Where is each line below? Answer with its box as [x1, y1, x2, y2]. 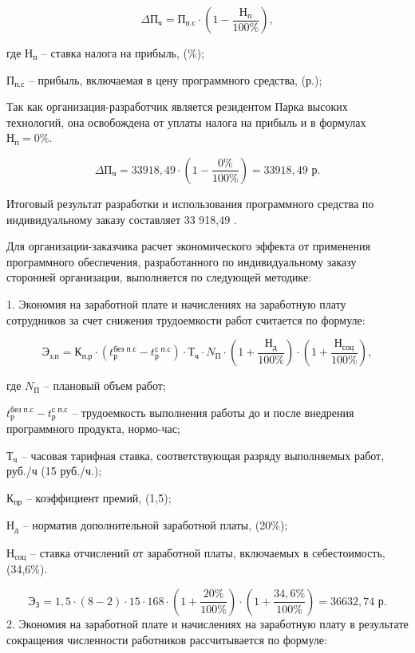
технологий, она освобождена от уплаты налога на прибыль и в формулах [6, 113, 366, 130]
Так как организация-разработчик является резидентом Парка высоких [6, 98, 348, 115]
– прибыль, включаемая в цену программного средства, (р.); [28, 71, 322, 88]
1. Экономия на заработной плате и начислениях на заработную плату [6, 295, 346, 312]
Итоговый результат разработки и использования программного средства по [6, 195, 374, 211]
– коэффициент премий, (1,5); [26, 489, 172, 505]
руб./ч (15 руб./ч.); [6, 462, 102, 479]
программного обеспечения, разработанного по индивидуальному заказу [6, 253, 357, 269]
